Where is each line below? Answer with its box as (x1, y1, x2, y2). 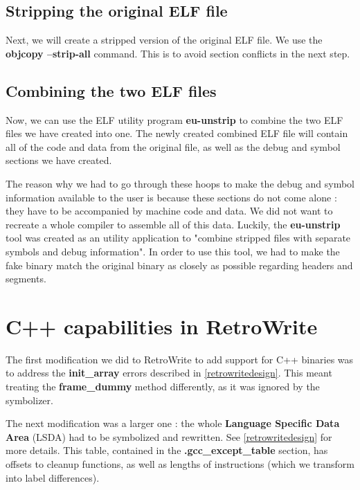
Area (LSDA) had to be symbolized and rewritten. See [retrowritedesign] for (6, 429, 332, 444)
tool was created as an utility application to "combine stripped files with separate (6, 230, 351, 245)
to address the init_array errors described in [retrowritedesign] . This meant (6, 365, 332, 380)
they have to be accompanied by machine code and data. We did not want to (6, 203, 333, 218)
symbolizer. (6, 392, 53, 407)
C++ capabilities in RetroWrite (6, 311, 318, 340)
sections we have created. (6, 153, 112, 167)
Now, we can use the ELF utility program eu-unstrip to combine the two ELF (6, 112, 343, 127)
